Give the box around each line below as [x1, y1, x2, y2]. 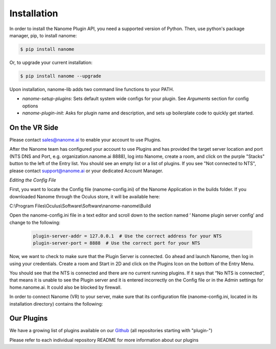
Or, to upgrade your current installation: [9, 59, 93, 65]
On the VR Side [9, 123, 59, 132]
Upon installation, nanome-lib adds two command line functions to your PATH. [9, 86, 174, 92]
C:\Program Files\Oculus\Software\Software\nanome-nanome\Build [9, 203, 151, 209]
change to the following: [9, 219, 61, 225]
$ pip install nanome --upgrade [20, 73, 102, 79]
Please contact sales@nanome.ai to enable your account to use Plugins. [9, 136, 162, 143]
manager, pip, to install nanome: [9, 32, 77, 38]
